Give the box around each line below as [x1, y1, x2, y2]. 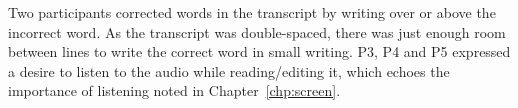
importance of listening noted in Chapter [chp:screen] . [8, 80, 341, 101]
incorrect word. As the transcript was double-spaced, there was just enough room [8, 21, 506, 42]
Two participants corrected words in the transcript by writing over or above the [8, 2, 496, 22]
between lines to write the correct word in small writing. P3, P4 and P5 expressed [8, 41, 511, 62]
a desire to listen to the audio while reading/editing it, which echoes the [8, 60, 450, 81]
